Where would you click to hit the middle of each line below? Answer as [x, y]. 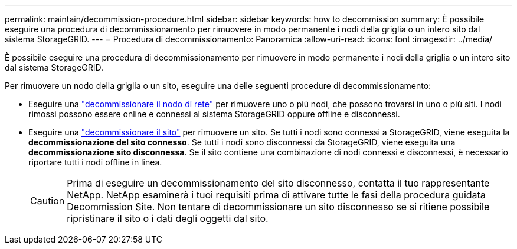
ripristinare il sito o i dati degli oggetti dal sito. [168, 218]
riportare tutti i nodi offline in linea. [95, 162]
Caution [48, 201]
